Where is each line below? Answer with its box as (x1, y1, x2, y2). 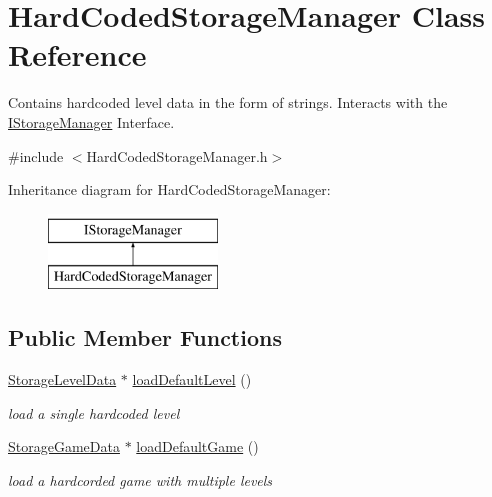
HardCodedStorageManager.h (86, 145, 268, 166)
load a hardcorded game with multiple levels (8, 469, 273, 490)
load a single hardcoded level (8, 402, 180, 423)
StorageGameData (8, 436, 120, 457)
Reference (8, 34, 147, 75)
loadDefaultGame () (136, 436, 259, 457)
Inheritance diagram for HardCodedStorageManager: (8, 179, 331, 200)
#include (8, 145, 64, 166)
